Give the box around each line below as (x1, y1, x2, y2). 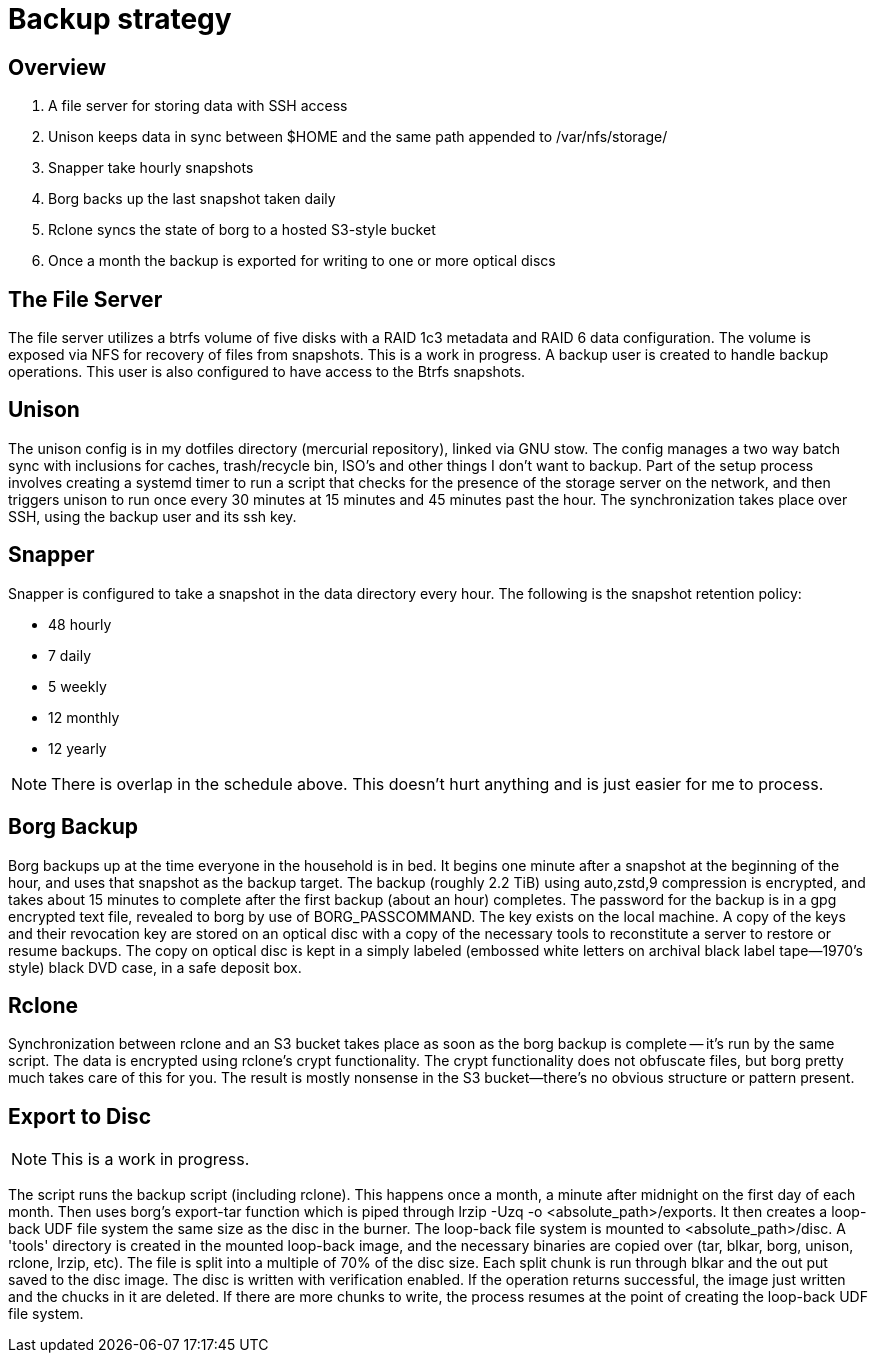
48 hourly (48, 615, 112, 633)
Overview (8, 54, 107, 80)
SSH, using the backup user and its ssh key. (8, 507, 297, 525)
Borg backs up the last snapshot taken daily (48, 190, 336, 208)
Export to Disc (8, 1103, 151, 1129)
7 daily (48, 646, 92, 664)
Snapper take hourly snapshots (48, 159, 254, 177)
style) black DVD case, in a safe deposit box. (8, 958, 302, 976)
